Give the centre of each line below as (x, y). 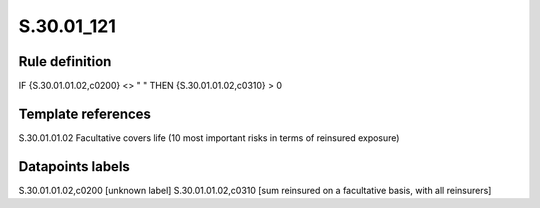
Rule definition (65, 61)
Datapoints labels (74, 166)
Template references (85, 113)
